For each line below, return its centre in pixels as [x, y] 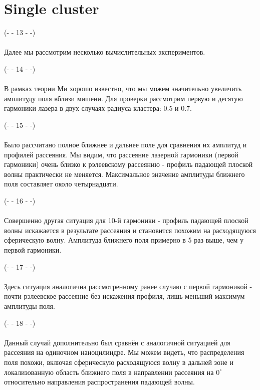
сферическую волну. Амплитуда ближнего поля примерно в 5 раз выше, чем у [124, 240]
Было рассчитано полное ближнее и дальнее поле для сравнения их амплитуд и [125, 145]
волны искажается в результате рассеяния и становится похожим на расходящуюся [130, 230]
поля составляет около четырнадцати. [61, 184]
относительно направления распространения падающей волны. [99, 382]
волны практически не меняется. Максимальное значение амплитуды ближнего [124, 174]
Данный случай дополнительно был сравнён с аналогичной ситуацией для [117, 342]
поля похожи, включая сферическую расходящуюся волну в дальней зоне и [119, 362]
